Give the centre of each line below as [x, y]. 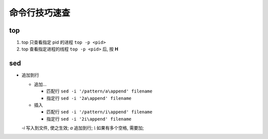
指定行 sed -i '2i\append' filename [89, 119]
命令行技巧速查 [40, 13]
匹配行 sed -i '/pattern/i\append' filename [99, 112]
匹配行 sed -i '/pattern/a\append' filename [99, 91]
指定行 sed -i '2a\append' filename [89, 98]
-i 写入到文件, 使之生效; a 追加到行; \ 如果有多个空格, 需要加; [83, 128]
